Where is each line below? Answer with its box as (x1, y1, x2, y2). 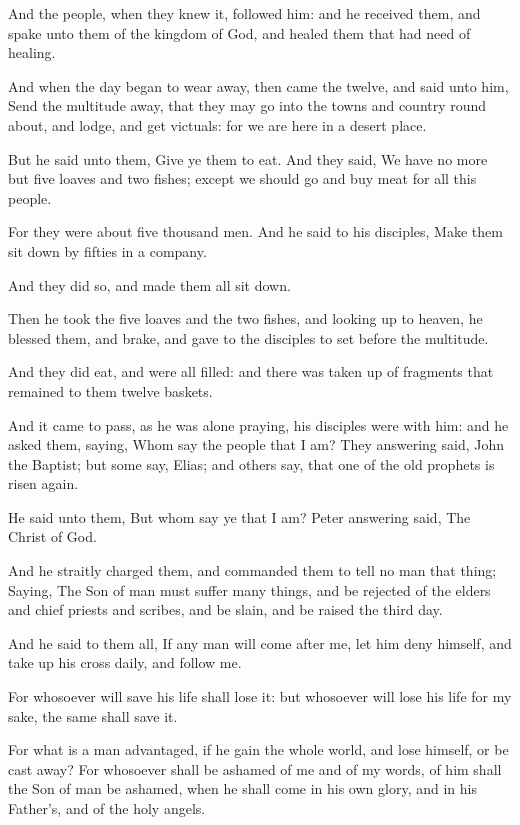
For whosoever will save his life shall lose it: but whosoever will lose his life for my (8, 686, 512, 707)
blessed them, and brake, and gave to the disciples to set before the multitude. (8, 327, 489, 348)
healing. (8, 42, 56, 63)
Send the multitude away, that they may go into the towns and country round (8, 95, 487, 116)
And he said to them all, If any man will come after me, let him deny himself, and (8, 632, 512, 653)
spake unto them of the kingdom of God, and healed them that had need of (8, 22, 471, 43)
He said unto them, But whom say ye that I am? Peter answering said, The (8, 506, 471, 527)
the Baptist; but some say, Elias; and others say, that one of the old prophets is (8, 453, 495, 474)
